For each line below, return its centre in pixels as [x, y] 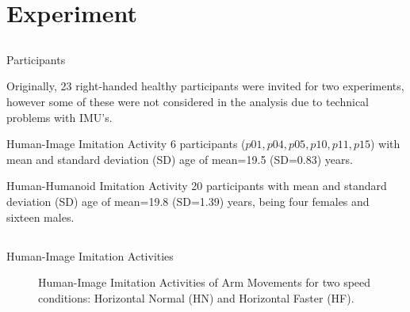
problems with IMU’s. [59, 117]
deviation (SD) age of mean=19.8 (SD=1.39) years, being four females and [188, 201]
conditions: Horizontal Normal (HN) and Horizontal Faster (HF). [196, 297]
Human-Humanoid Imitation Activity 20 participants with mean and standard [197, 186]
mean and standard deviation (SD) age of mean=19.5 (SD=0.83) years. [180, 159]
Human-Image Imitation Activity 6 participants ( [126, 144]
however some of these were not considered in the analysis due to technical [188, 101]
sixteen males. [40, 217]
